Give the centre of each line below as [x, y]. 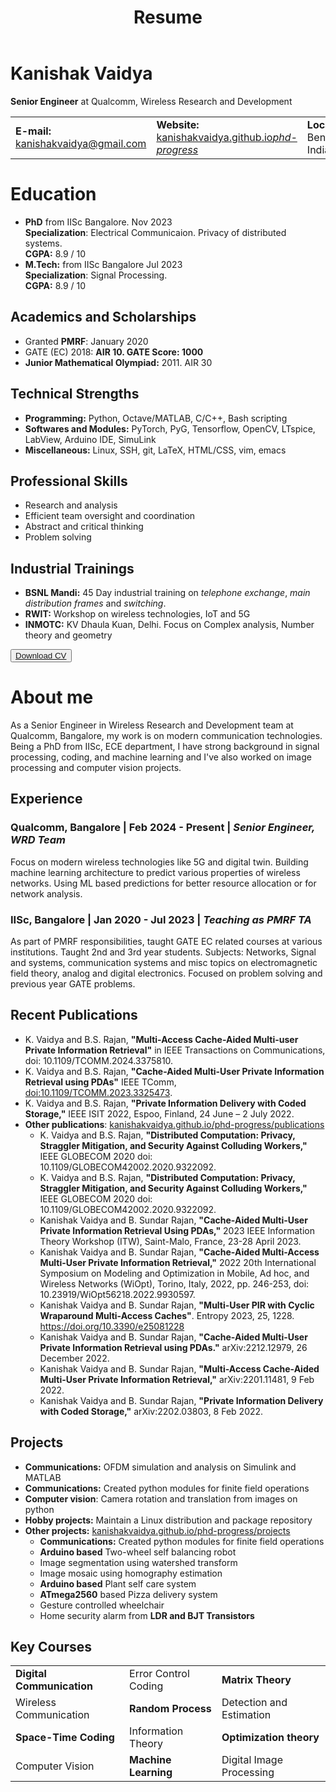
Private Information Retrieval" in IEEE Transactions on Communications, [175, 1050]
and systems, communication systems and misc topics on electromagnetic [164, 963]
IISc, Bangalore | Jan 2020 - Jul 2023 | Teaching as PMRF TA [161, 919]
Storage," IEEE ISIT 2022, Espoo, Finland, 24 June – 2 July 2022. [159, 1113]
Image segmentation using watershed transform [138, 1562]
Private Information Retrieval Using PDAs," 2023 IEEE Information [177, 1230]
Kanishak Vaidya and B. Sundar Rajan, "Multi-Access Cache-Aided [179, 1368]
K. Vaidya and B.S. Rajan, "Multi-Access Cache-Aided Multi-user [161, 1039]
